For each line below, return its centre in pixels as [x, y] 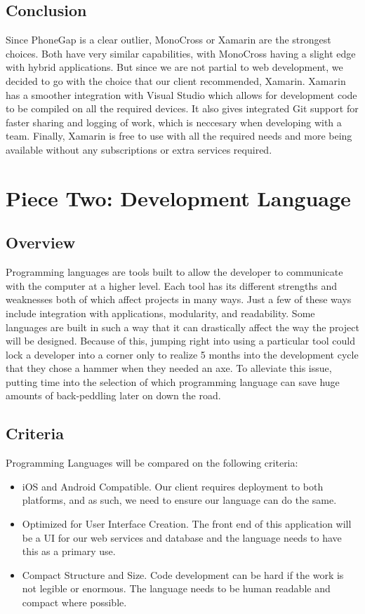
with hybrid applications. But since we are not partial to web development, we [174, 67]
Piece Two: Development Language [178, 198]
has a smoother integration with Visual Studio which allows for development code [181, 94]
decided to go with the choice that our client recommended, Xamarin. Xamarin [176, 80]
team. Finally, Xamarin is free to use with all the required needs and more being [179, 136]
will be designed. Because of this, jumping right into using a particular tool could [181, 341]
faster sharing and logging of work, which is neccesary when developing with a [174, 122]
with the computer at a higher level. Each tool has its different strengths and [171, 285]
